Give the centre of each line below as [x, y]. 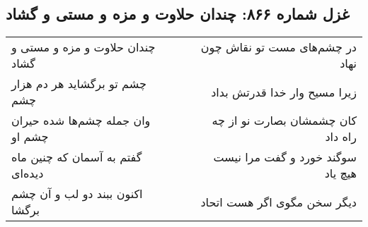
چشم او [30, 137]
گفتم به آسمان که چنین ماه [77, 157]
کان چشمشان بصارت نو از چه [284, 121]
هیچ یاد [340, 173]
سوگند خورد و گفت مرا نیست [285, 157]
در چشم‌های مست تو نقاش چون [278, 47]
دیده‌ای [28, 173]
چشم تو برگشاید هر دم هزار [79, 84]
